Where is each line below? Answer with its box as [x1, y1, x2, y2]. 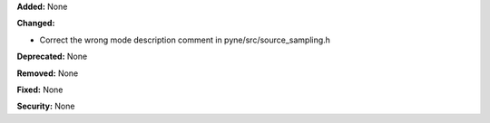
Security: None [16, 100, 75, 112]
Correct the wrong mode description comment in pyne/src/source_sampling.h [39, 34, 331, 45]
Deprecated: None [16, 51, 88, 62]
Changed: [16, 18, 55, 29]
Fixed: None [16, 84, 64, 95]
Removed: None [16, 68, 79, 79]
